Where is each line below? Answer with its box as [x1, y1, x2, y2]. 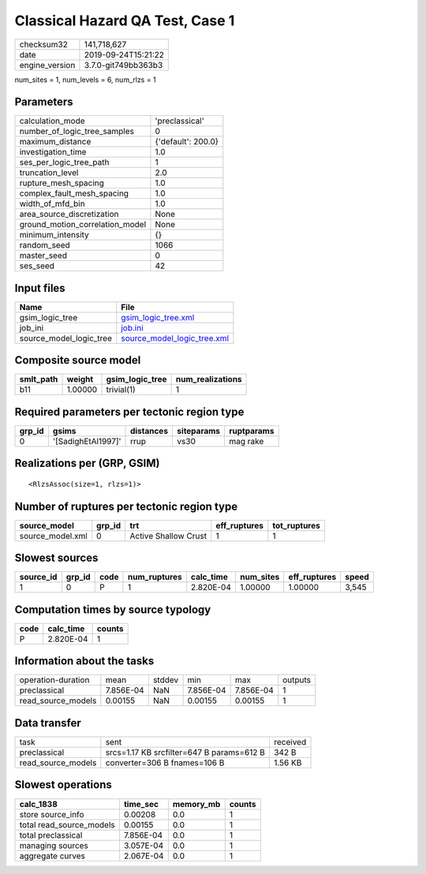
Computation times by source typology [14, 603, 211, 616]
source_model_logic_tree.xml [121, 332, 229, 343]
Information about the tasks [14, 655, 155, 668]
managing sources [19, 840, 88, 851]
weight [66, 374, 94, 385]
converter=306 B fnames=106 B [105, 757, 225, 768]
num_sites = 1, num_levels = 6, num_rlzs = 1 [14, 75, 157, 84]
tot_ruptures [272, 520, 321, 531]
